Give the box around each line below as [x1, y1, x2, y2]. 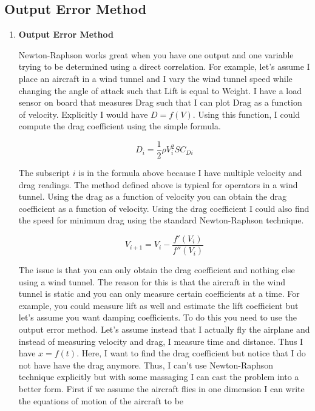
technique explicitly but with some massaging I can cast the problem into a [18, 370, 299, 383]
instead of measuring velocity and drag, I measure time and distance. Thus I [18, 335, 303, 347]
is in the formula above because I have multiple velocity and [78, 166, 302, 179]
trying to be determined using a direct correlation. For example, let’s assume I [18, 60, 310, 73]
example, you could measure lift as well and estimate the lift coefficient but [18, 299, 299, 311]
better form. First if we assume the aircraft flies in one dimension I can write [18, 382, 305, 395]
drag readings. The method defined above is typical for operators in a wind [18, 178, 298, 191]
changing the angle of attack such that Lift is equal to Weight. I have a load [18, 84, 302, 97]
